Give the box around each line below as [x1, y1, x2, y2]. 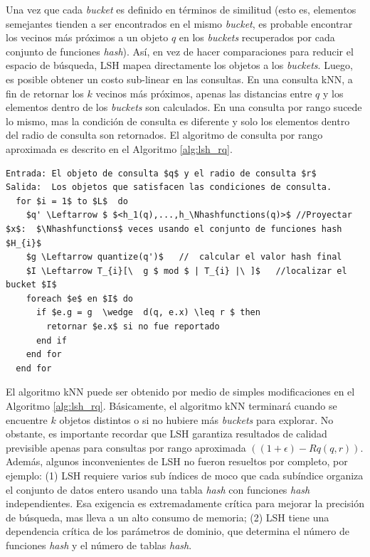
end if [36, 335, 67, 346]
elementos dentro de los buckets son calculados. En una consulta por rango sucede [6, 100, 362, 115]
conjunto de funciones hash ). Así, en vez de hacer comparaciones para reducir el [6, 43, 354, 58]
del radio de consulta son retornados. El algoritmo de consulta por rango [6, 127, 323, 142]
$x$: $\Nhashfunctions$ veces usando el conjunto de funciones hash [6, 223, 342, 234]
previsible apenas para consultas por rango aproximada [6, 440, 246, 455]
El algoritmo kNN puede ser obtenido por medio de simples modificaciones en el [6, 384, 355, 399]
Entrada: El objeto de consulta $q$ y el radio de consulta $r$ [6, 168, 317, 179]
